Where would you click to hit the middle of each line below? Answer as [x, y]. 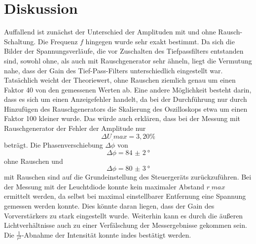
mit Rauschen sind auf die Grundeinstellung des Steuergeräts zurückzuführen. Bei [128, 177]
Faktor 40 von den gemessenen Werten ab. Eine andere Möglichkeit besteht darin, [128, 89]
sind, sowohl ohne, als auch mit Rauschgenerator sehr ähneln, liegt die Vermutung [128, 60]
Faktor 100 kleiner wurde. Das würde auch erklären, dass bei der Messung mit [122, 118]
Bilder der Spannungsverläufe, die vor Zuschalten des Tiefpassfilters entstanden [124, 51]
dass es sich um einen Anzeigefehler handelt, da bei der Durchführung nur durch [126, 99]
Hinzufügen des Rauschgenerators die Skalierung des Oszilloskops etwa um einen [126, 108]
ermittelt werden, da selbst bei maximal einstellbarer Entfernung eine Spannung [125, 196]
